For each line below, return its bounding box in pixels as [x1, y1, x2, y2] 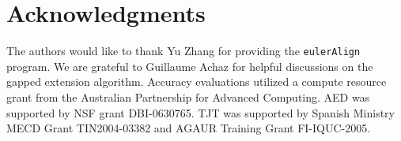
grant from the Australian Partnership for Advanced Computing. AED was [6, 88, 370, 105]
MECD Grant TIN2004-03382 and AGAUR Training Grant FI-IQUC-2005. [6, 120, 371, 136]
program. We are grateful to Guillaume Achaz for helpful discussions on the [6, 58, 373, 74]
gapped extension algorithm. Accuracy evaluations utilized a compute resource [6, 73, 387, 90]
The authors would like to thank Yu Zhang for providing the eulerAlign [6, 43, 361, 59]
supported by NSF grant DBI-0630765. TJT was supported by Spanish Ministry [6, 104, 395, 121]
